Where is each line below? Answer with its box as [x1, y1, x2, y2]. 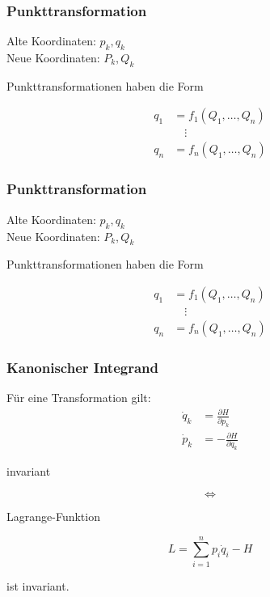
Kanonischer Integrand [6, 357, 158, 377]
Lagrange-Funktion [6, 508, 100, 525]
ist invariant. [6, 577, 70, 594]
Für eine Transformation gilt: [6, 389, 151, 406]
